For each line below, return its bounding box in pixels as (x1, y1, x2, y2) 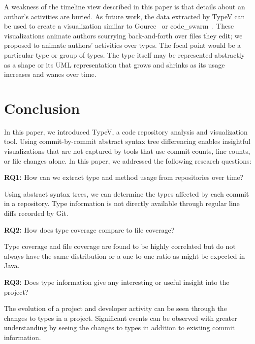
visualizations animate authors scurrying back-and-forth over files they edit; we (4, 30, 243, 40)
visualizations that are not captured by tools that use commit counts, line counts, (4, 146, 250, 156)
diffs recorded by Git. (4, 208, 68, 218)
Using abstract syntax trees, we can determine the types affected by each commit (4, 188, 249, 199)
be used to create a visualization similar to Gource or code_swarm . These (4, 21, 234, 31)
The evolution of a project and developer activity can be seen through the (4, 303, 227, 313)
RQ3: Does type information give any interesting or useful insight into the (4, 277, 229, 287)
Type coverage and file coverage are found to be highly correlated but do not (4, 241, 236, 251)
